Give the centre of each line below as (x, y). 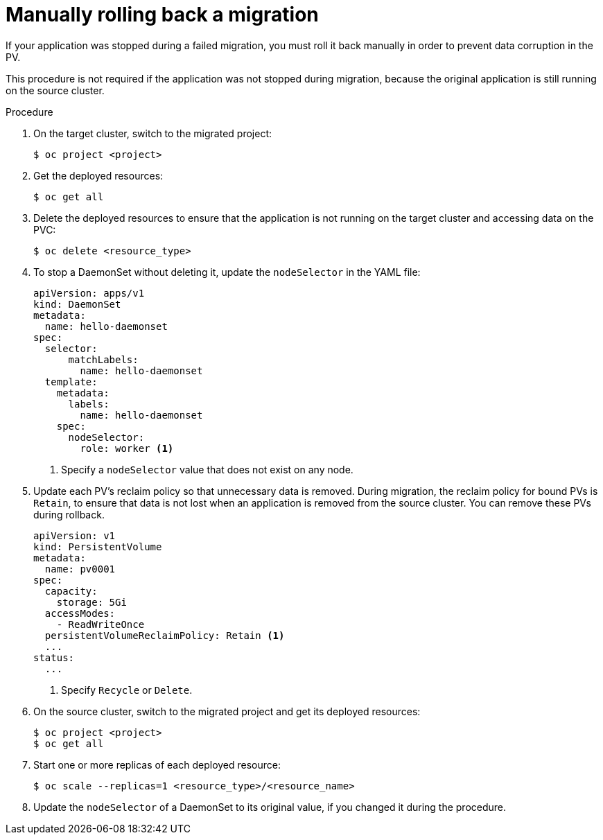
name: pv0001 (80, 569)
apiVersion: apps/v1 (89, 293)
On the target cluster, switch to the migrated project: (152, 133)
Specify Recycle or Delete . (127, 690)
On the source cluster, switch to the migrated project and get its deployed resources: (227, 711)
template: (71, 382)
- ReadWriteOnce (101, 624)
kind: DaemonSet (77, 304)
